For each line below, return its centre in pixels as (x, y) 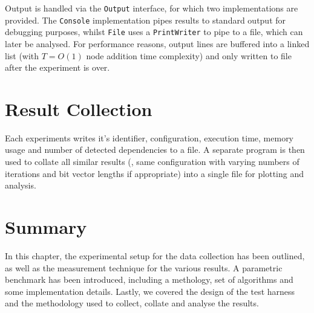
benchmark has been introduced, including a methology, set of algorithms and (149, 279)
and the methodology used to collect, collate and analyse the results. (132, 303)
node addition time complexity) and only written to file (189, 55)
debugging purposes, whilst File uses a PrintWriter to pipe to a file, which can (154, 32)
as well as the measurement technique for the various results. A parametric (144, 267)
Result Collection (79, 108)
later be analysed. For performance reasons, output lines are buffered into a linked (157, 43)
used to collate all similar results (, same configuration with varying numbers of (152, 162)
